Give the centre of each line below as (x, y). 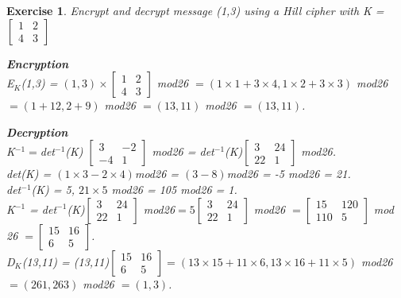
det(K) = (29, 174)
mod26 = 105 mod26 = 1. (174, 189)
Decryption (37, 132)
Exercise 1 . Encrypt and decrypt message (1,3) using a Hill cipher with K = (195, 10)
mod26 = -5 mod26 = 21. (289, 174)
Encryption (38, 63)
